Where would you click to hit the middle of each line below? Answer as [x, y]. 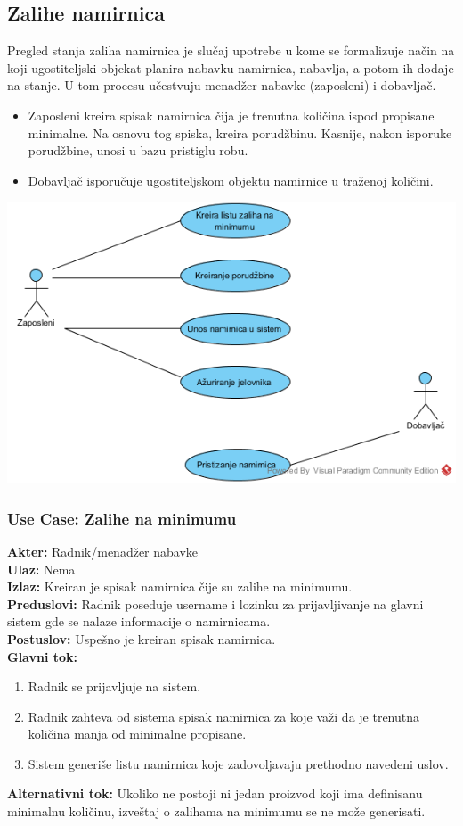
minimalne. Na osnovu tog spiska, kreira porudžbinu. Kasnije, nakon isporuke [240, 132]
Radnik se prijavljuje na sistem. [114, 686]
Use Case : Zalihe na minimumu [122, 518]
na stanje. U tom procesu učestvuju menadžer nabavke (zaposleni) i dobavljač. [222, 85]
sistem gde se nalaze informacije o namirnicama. [139, 621]
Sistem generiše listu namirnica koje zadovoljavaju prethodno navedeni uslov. [238, 763]
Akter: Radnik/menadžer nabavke [103, 551]
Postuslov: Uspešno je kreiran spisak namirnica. [142, 638]
